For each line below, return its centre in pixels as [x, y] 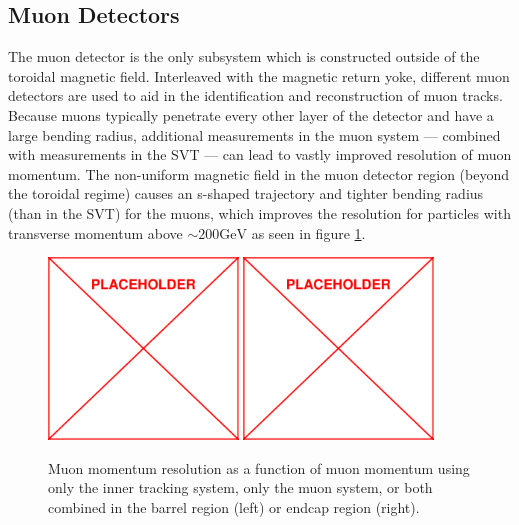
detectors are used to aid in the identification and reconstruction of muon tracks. [255, 95]
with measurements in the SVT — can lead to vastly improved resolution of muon [260, 154]
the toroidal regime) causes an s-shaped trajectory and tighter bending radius [246, 193]
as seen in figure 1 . [308, 232]
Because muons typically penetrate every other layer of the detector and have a [251, 114]
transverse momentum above [95, 232]
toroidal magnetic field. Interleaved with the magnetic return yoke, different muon [259, 75]
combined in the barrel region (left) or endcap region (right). [234, 506]
